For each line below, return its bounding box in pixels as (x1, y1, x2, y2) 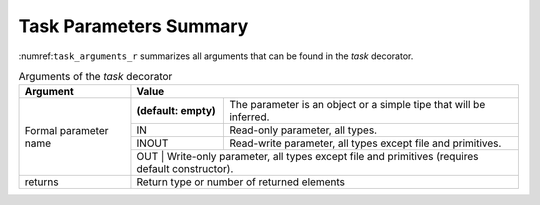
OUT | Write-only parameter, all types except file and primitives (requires (136, 150, 479, 164)
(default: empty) (136, 104, 217, 118)
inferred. (229, 110, 270, 124)
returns (24, 175, 59, 189)
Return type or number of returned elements (136, 175, 345, 189)
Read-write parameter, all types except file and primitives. (229, 136, 502, 150)
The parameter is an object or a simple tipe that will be (229, 98, 486, 112)
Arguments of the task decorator (18, 70, 173, 84)
